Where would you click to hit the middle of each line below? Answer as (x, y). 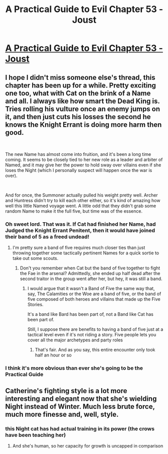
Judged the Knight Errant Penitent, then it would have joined (80, 230)
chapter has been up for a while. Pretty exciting (81, 85)
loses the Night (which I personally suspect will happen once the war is (79, 170)
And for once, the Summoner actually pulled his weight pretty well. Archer (81, 195)
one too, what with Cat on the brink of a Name (78, 93)
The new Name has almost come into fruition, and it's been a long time (78, 154)
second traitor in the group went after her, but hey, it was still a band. (91, 279)
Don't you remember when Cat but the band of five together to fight (90, 268)
